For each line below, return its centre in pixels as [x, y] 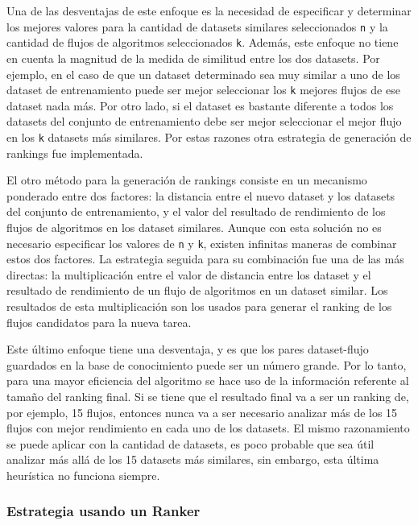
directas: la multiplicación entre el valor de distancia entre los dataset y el [189, 274]
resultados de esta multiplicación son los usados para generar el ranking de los [199, 306]
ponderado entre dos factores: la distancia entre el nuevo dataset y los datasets [201, 195]
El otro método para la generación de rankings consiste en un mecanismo [187, 180]
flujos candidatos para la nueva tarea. [99, 322]
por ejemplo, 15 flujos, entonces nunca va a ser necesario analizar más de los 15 [202, 412]
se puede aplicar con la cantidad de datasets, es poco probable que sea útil [190, 443]
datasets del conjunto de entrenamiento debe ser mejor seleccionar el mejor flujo [204, 121]
